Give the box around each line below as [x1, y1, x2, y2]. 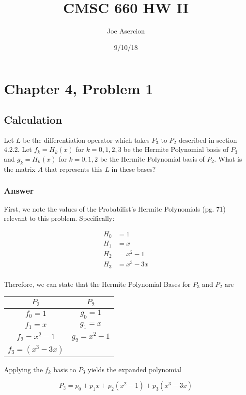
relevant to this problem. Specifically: [4, 213, 115, 223]
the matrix [4, 164, 35, 174]
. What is [214, 153, 242, 164]
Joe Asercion [107, 26, 145, 36]
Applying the [4, 364, 43, 374]
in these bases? [111, 164, 156, 174]
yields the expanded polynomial [88, 364, 182, 374]
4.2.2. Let [4, 144, 32, 154]
